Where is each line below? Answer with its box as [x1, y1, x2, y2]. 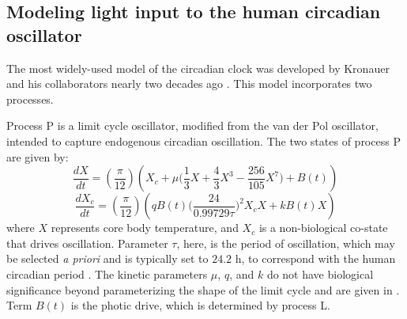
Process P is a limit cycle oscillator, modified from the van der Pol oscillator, [6, 117, 379, 134]
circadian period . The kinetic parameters [6, 265, 208, 282]
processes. [6, 90, 54, 107]
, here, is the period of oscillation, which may [176, 234, 395, 251]
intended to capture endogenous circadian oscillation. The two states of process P [6, 132, 401, 149]
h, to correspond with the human [235, 250, 396, 267]
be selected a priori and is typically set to [6, 250, 209, 267]
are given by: [6, 148, 69, 165]
